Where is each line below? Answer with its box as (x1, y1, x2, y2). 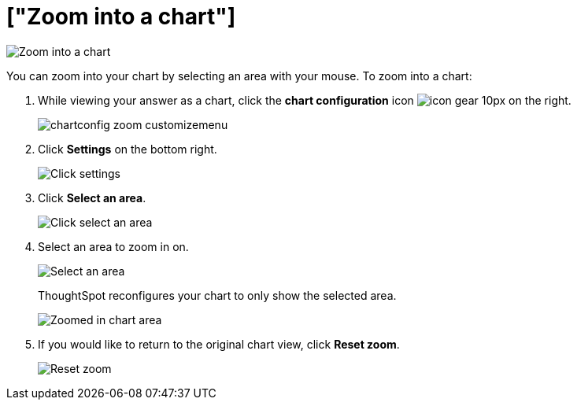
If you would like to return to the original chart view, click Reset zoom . (38, 337, 400, 351)
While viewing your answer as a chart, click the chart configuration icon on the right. (38, 93, 571, 107)
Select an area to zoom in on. (38, 239, 189, 253)
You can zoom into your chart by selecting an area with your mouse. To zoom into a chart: (6, 68, 472, 83)
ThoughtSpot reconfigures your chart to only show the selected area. (38, 288, 397, 302)
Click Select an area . (38, 190, 146, 205)
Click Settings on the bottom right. (38, 142, 217, 156)
